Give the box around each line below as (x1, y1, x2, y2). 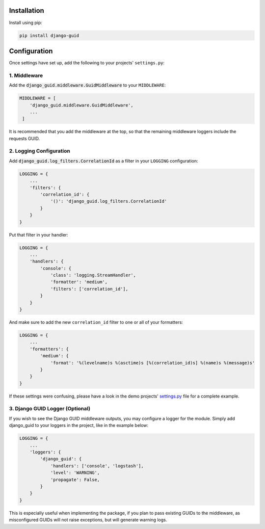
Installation (9, 6, 44, 15)
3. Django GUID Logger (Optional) (9, 405, 91, 412)
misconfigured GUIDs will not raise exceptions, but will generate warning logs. (9, 517, 167, 523)
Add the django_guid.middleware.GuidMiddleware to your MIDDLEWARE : (9, 82, 166, 88)
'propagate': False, (50, 476, 100, 482)
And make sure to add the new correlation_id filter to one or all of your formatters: (9, 319, 184, 325)
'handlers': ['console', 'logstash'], (50, 463, 144, 469)
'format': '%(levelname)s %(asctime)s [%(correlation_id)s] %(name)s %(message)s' (50, 360, 255, 366)
